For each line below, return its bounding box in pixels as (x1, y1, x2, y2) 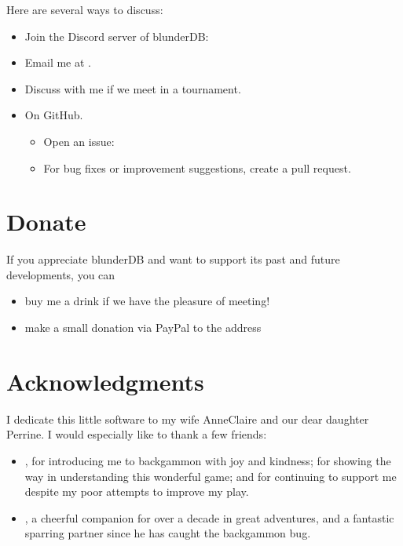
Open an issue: (43, 133, 115, 149)
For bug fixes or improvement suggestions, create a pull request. (43, 159, 351, 176)
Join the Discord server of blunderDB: (24, 27, 209, 44)
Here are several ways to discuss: (6, 2, 163, 17)
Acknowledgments (6, 365, 204, 397)
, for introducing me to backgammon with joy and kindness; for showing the (24, 452, 391, 468)
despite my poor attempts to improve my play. (24, 483, 249, 500)
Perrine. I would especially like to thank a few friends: (6, 426, 267, 442)
